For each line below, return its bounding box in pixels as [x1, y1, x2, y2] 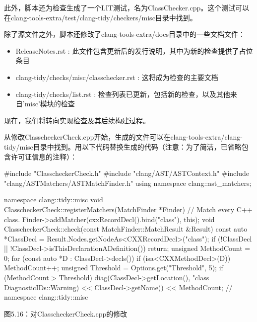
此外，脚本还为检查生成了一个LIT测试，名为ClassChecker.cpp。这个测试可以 [4, 2, 250, 12]
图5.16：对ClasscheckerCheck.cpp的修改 [4, 308, 128, 319]
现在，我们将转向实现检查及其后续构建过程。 [4, 115, 150, 125]
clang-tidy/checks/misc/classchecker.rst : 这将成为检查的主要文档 [15, 72, 218, 82]
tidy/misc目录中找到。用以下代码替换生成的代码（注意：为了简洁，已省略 [4, 141, 242, 152]
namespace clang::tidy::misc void [4, 194, 103, 205]
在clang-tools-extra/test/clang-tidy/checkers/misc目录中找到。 [4, 12, 197, 22]
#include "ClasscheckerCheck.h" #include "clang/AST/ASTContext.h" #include [4, 168, 250, 178]
